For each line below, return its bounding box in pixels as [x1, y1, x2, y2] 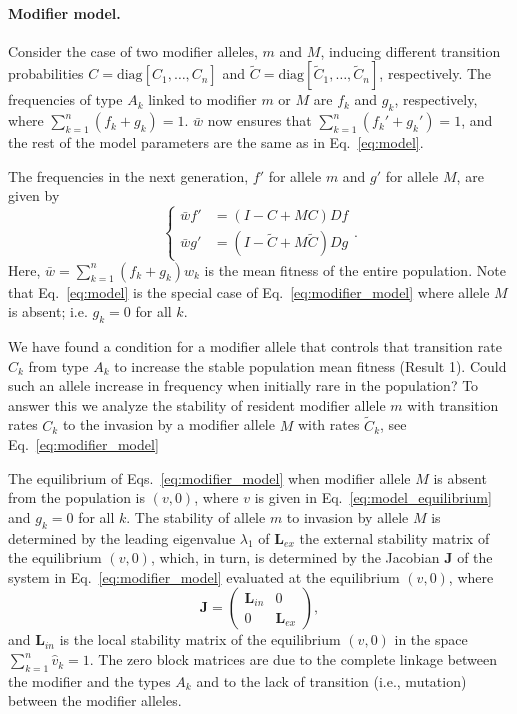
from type [28, 355, 89, 376]
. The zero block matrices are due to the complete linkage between [89, 649, 498, 670]
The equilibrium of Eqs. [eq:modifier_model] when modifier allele [8, 467, 411, 488]
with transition [407, 394, 499, 415]
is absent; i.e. [8, 301, 88, 322]
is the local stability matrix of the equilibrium [59, 629, 341, 650]
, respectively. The [379, 63, 492, 84]
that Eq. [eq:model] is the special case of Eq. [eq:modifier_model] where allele [8, 281, 490, 302]
